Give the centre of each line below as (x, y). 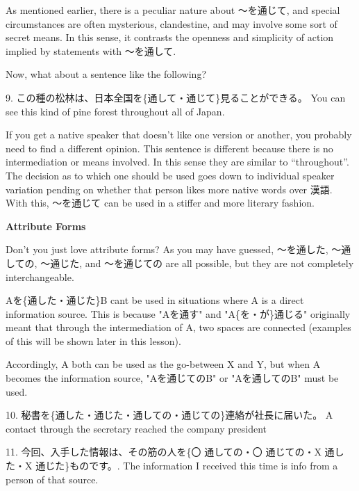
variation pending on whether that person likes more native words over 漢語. (169, 189)
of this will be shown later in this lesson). (93, 340)
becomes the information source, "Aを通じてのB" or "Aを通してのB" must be (172, 378)
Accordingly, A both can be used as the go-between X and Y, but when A (163, 364)
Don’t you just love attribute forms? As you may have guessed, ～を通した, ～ (174, 249)
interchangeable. (40, 276)
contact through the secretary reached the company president (136, 428)
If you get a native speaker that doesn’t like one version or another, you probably (179, 135)
